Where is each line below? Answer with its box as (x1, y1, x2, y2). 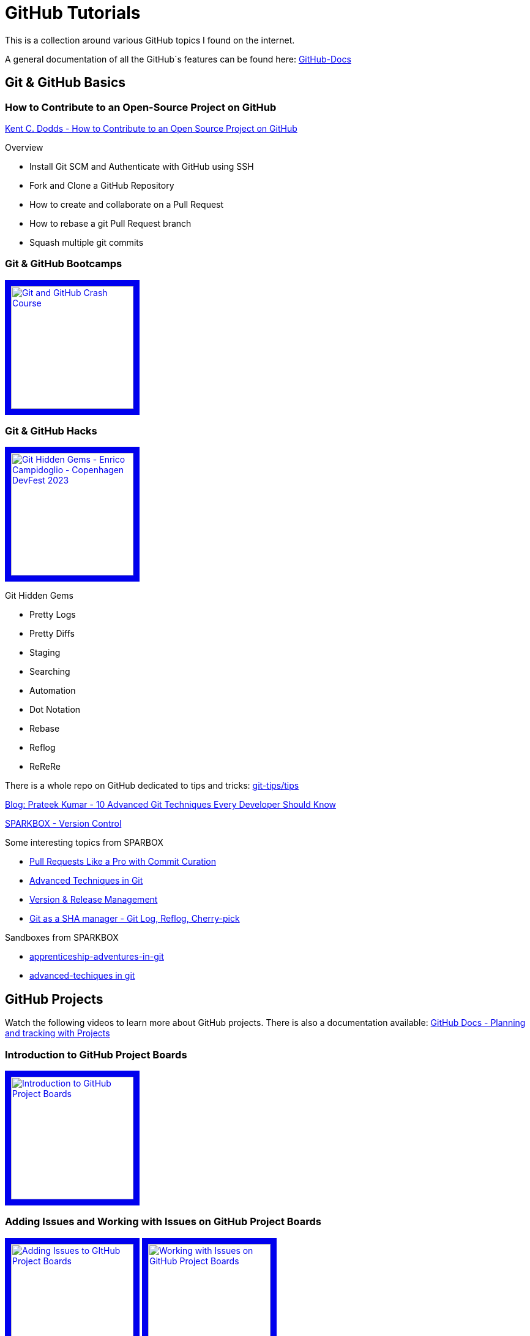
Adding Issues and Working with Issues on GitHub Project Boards (5, 1215, 322, 1228)
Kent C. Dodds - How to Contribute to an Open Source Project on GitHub (5, 123, 297, 134)
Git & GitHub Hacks (5, 425, 97, 438)
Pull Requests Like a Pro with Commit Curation (29, 856, 216, 867)
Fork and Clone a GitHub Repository (29, 180, 174, 191)
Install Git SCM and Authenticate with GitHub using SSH (29, 161, 254, 172)
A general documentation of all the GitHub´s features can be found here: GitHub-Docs (5, 53, 351, 64)
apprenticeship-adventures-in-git (29, 951, 164, 962)
